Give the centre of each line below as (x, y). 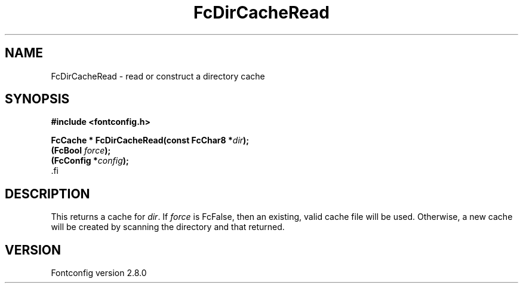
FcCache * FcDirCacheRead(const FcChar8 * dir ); (150, 140)
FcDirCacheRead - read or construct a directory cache (158, 76)
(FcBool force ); (81, 151)
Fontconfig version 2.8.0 (99, 273)
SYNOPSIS (37, 99)
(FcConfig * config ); (90, 161)
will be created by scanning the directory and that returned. (168, 227)
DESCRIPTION (47, 194)
